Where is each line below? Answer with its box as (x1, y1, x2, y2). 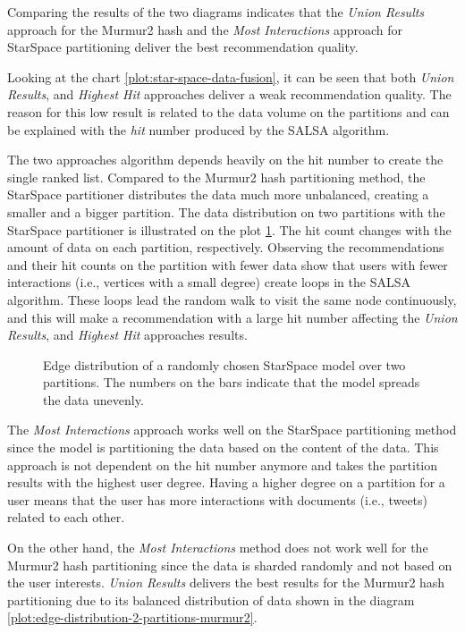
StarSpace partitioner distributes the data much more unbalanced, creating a (7, 185, 429, 204)
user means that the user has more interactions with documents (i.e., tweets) (7, 490, 428, 509)
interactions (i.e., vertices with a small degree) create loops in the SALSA (7, 273, 410, 291)
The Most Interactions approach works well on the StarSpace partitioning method (7, 420, 457, 439)
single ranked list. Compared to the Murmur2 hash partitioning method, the (7, 167, 426, 186)
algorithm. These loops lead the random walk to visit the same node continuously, (7, 290, 457, 308)
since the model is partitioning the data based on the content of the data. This (7, 438, 439, 457)
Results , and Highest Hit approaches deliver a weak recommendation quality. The (7, 85, 452, 104)
